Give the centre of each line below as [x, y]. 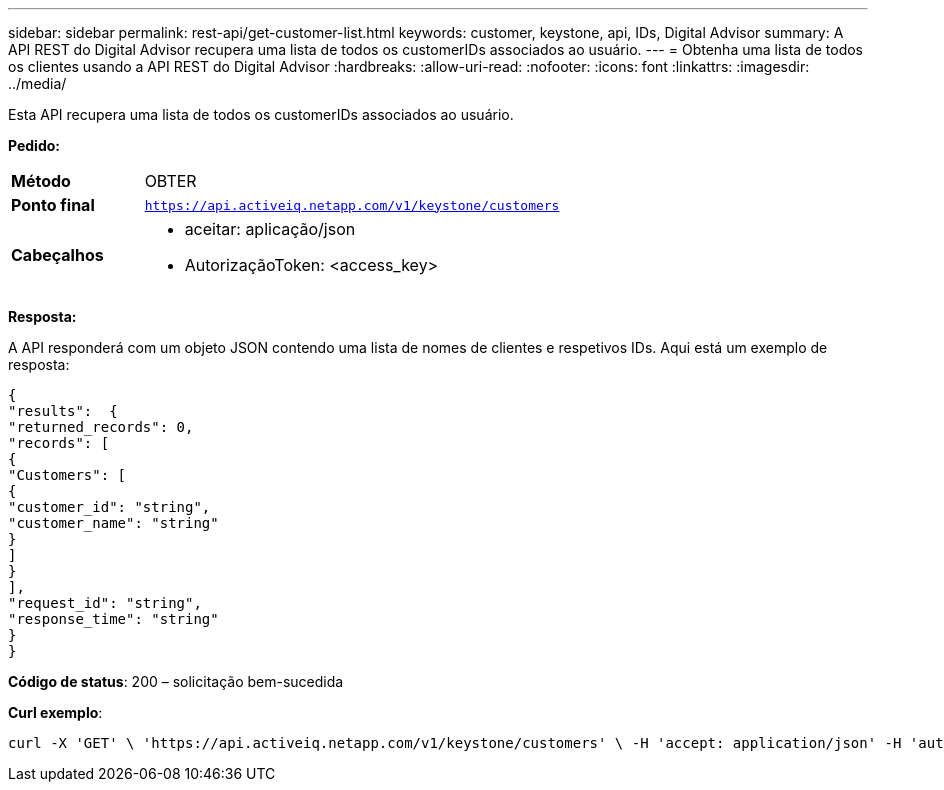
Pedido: [34, 145]
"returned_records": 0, [101, 427]
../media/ [37, 83]
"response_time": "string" [113, 619]
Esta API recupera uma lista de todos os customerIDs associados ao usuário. [261, 114]
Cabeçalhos [57, 255]
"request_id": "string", [105, 603]
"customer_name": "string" [113, 523]
